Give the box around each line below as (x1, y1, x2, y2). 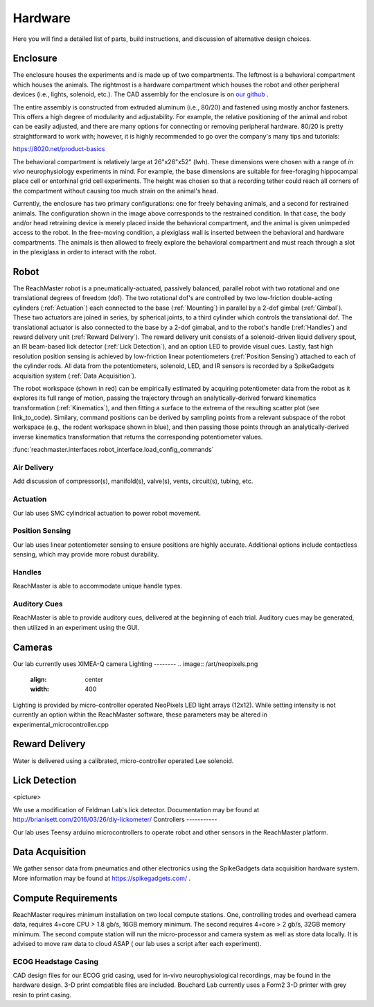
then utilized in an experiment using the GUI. (12, 623, 140, 631)
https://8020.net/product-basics (12, 145, 105, 153)
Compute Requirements (12, 892, 118, 904)
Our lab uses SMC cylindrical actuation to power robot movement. (12, 509, 201, 517)
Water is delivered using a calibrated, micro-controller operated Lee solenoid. (12, 756, 234, 765)
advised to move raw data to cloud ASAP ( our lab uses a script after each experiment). (12, 939, 262, 947)
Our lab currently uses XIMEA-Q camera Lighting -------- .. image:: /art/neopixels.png (12, 659, 258, 668)
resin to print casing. (12, 990, 72, 999)
